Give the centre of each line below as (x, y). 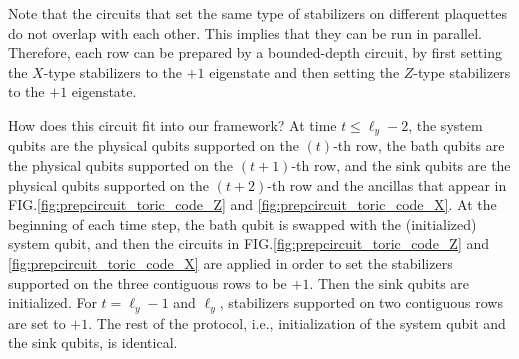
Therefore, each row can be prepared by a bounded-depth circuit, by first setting (255, 52)
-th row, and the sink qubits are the (401, 165)
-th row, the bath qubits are (419, 145)
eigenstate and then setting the (304, 71)
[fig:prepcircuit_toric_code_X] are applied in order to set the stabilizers (230, 262)
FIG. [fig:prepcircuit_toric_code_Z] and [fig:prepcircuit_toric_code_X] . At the (252, 204)
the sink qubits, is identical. (93, 342)
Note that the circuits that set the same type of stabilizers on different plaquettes (258, 13)
